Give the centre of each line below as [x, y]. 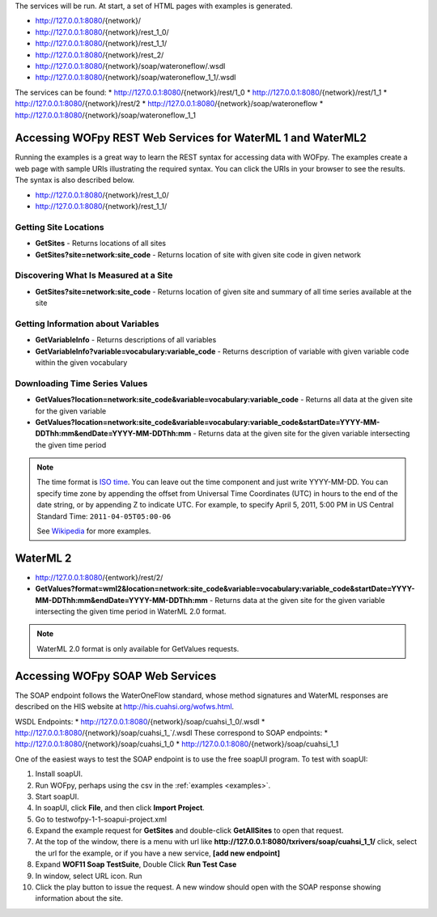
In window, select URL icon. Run [89, 876]
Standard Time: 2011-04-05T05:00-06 [104, 516]
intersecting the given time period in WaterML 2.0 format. [131, 612]
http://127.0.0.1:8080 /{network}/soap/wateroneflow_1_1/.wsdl [136, 78]
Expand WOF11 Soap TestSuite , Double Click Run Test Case [136, 864]
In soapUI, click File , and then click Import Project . [120, 808]
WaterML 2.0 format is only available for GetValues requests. [138, 648]
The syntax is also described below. [75, 180]
